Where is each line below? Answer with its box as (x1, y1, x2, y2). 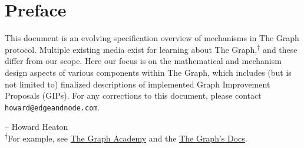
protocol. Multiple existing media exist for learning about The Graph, (5, 43, 257, 55)
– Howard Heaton (5, 120, 68, 133)
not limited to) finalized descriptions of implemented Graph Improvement (5, 78, 270, 90)
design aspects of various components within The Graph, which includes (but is (5, 66, 292, 78)
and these (263, 43, 298, 55)
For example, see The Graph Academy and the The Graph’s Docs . (8, 132, 247, 144)
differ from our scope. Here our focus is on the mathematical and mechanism (5, 55, 282, 67)
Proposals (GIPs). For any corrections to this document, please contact (5, 89, 262, 102)
